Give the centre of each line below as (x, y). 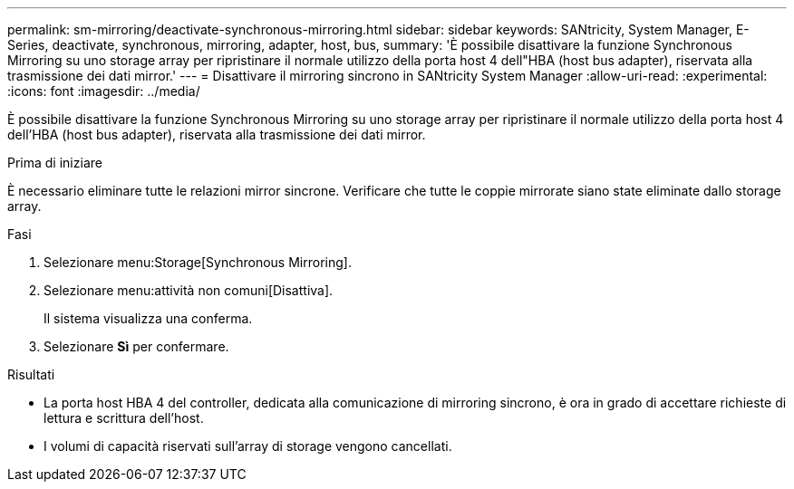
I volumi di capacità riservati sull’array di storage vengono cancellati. (248, 446)
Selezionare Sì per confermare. (136, 346)
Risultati (31, 374)
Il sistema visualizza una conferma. (148, 318)
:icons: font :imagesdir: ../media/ (104, 91)
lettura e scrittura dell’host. (124, 418)
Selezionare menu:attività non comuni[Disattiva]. (189, 290)
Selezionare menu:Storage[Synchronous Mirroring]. (198, 262)
